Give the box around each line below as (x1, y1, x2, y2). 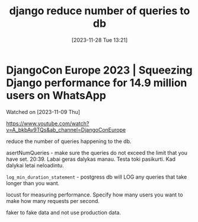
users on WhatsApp (6, 88, 107, 102)
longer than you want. (6, 179, 60, 186)
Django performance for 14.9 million (6, 76, 187, 90)
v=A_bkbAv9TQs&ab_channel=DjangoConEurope (6, 126, 126, 133)
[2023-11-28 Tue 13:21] (71, 36, 128, 43)
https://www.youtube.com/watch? (6, 120, 90, 127)
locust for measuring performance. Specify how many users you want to (6, 191, 183, 198)
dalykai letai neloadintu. (6, 161, 64, 169)
